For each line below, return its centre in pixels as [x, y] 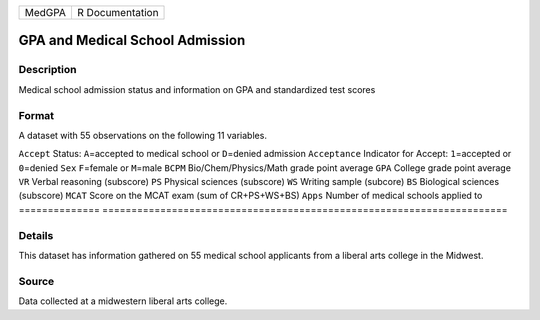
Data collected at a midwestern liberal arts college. [123, 301]
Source [36, 281]
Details [36, 235]
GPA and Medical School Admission [132, 40]
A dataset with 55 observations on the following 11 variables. [142, 135]
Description [47, 70]
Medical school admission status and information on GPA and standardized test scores [197, 89]
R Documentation [117, 12]
